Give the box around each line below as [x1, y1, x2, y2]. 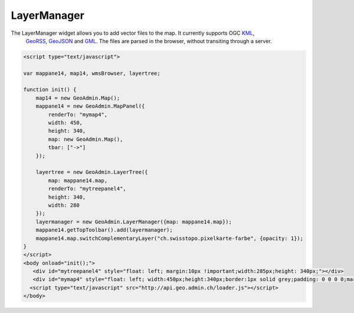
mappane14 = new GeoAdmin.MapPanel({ [35, 103, 145, 110]
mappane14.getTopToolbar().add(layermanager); [35, 227, 173, 233]
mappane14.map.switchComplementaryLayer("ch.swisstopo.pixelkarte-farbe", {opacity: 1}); [35, 235, 304, 242]
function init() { [23, 86, 77, 93]
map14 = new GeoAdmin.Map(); [35, 94, 120, 101]
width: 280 [48, 202, 80, 209]
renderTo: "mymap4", [48, 111, 108, 118]
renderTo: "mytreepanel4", [48, 186, 126, 192]
